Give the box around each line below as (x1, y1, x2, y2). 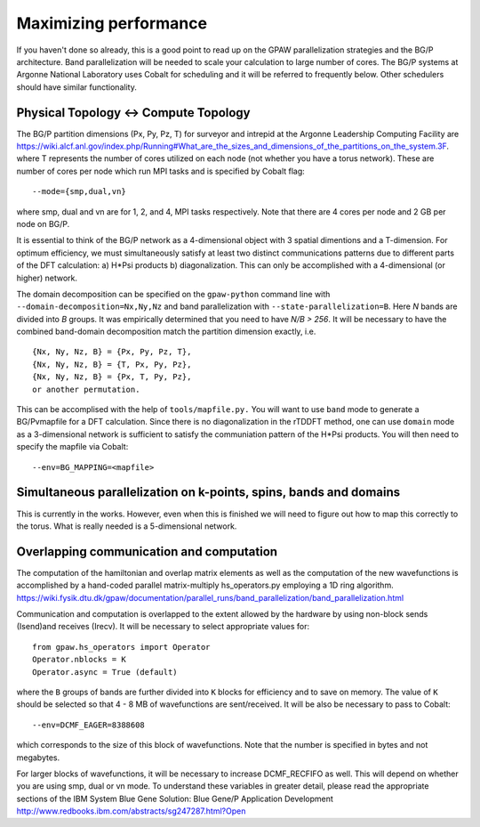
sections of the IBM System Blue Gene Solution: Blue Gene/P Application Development (16, 793, 333, 804)
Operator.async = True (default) (32, 667, 178, 677)
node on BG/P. (16, 218, 70, 229)
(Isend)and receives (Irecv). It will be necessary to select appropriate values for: (16, 621, 310, 632)
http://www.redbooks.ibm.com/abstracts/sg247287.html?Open (16, 806, 246, 816)
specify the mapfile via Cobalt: (16, 442, 129, 452)
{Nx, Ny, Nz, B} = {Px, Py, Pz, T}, (32, 347, 192, 357)
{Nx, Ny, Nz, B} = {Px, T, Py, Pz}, (32, 372, 192, 382)
